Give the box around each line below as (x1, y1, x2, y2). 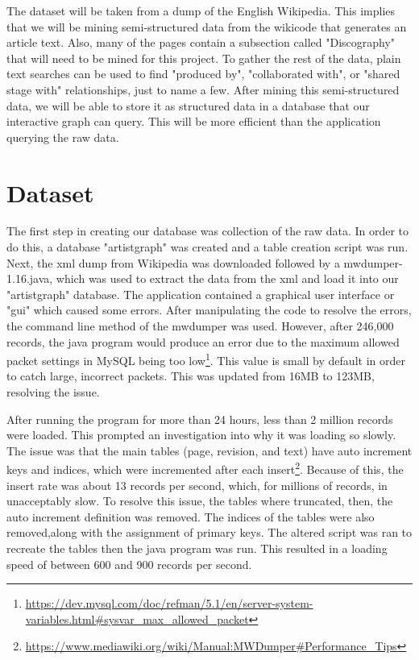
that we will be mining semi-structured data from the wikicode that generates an (6, 18, 407, 35)
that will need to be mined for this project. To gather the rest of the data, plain (6, 49, 401, 66)
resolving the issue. (6, 384, 100, 401)
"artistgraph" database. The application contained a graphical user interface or (6, 285, 395, 302)
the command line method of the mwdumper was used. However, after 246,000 (6, 318, 394, 334)
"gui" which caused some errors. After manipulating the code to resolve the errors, (6, 301, 412, 318)
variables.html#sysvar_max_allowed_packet (25, 610, 249, 627)
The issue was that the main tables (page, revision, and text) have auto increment (6, 442, 413, 459)
